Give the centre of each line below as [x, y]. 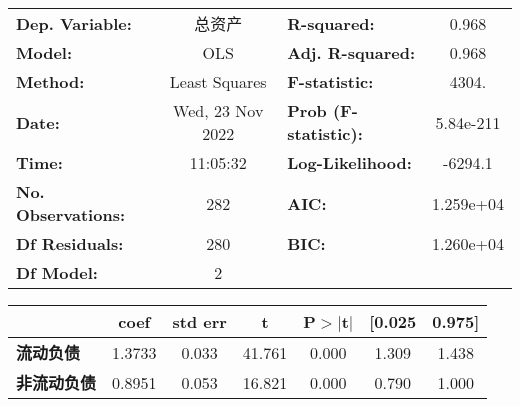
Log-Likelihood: [349, 162]
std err [199, 321]
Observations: [71, 214]
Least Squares [218, 81]
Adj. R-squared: [351, 52]
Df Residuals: [70, 243]
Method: [50, 81]
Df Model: [57, 272]
